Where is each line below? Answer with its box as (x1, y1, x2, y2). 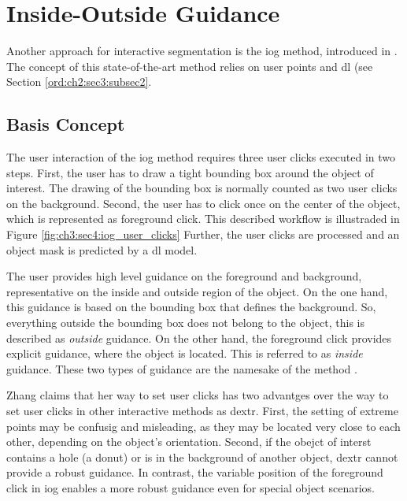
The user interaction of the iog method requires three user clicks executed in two (6, 149, 396, 165)
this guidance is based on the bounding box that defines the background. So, (6, 299, 376, 315)
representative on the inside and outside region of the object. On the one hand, (6, 283, 388, 299)
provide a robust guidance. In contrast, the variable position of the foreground (6, 464, 383, 481)
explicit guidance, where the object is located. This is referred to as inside (6, 345, 363, 362)
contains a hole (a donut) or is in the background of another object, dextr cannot (6, 448, 398, 465)
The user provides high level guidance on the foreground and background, (6, 268, 362, 284)
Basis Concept (6, 112, 125, 136)
